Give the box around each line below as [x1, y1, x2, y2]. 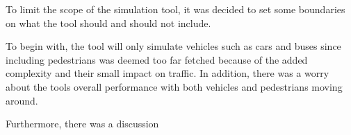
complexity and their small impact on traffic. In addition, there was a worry [6, 66, 329, 80]
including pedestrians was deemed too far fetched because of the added [6, 52, 308, 66]
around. [6, 93, 38, 107]
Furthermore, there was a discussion [6, 116, 159, 131]
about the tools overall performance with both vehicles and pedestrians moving [6, 79, 343, 93]
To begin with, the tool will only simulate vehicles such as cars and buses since [6, 39, 341, 53]
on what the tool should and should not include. [6, 15, 211, 30]
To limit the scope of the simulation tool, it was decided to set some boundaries [6, 2, 345, 16]
